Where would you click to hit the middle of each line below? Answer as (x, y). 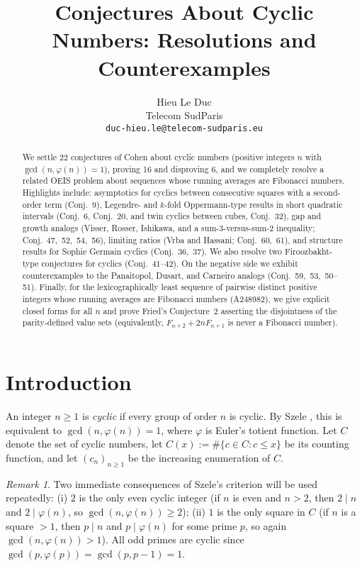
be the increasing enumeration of (199, 457)
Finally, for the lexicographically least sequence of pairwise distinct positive (178, 287)
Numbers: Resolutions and (184, 39)
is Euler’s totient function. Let (271, 429)
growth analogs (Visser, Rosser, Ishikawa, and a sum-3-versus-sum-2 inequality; (169, 228)
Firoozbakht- (308, 251)
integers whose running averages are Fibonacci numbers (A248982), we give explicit (176, 299)
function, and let (42, 457)
